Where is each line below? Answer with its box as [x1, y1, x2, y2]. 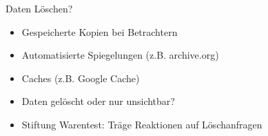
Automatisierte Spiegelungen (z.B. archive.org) [21, 48, 219, 62]
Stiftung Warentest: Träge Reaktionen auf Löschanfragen [21, 117, 262, 131]
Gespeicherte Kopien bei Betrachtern [21, 24, 178, 39]
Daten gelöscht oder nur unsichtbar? [21, 94, 175, 108]
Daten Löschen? [6, 1, 73, 15]
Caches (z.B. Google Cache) [21, 70, 140, 85]
